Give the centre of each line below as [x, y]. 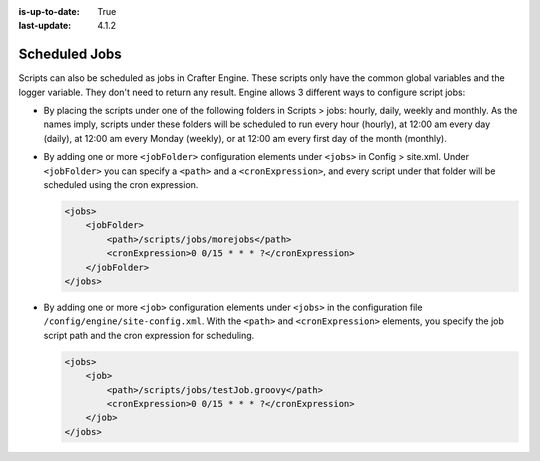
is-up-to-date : [49, 11]
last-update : [45, 26]
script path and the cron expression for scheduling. [149, 335]
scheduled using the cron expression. [121, 185]
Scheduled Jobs [70, 54]
